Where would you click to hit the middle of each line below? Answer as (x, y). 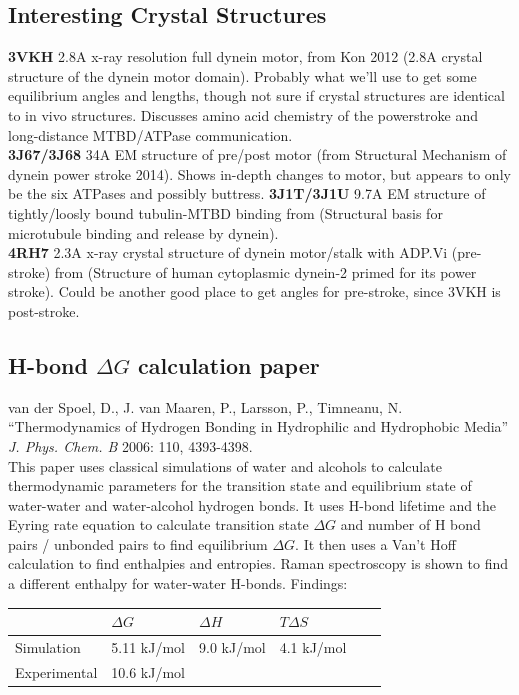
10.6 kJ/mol (148, 671)
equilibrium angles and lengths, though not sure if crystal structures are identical (256, 95)
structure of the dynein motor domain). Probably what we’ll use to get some (242, 75)
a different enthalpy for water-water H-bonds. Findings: (178, 583)
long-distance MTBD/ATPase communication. (150, 134)
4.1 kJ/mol (313, 647)
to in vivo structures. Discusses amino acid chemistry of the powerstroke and (243, 114)
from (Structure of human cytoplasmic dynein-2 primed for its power (265, 271)
